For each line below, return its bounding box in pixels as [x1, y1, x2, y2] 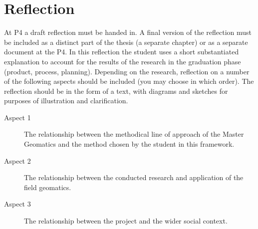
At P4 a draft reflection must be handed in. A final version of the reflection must [4, 27, 252, 37]
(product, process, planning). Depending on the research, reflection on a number [4, 66, 250, 76]
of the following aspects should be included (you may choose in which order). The [4, 76, 254, 86]
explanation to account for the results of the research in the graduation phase [4, 56, 241, 66]
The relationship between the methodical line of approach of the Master [24, 129, 244, 139]
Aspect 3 [4, 199, 31, 209]
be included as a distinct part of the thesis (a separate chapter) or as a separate [4, 36, 248, 47]
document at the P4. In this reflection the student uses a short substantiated [4, 46, 239, 57]
